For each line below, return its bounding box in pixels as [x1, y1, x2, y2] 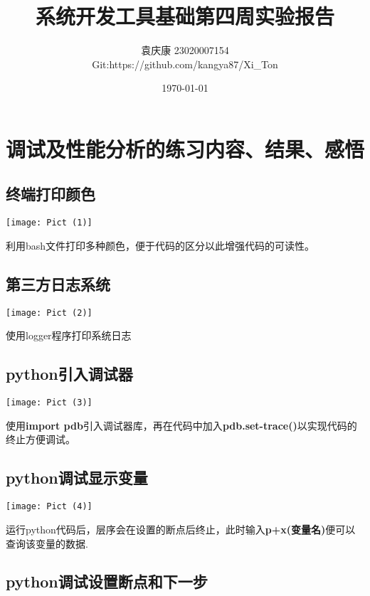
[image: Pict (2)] [6, 307, 92, 318]
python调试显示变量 [6, 467, 148, 489]
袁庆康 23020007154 [141, 43, 229, 58]
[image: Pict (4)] [6, 501, 92, 512]
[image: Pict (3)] [6, 398, 92, 408]
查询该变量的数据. [6, 536, 88, 550]
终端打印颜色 [6, 183, 95, 205]
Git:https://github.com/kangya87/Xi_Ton [92, 56, 278, 71]
